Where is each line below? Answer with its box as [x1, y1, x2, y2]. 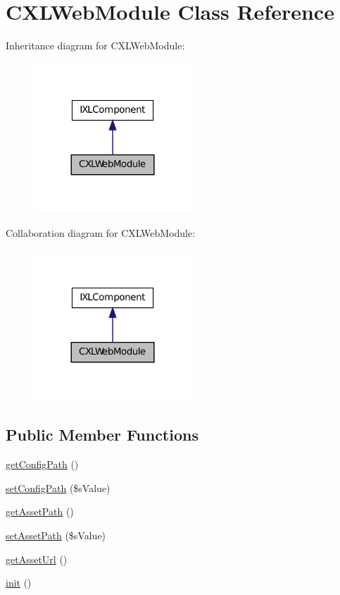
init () [6, 575, 32, 590]
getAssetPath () [6, 504, 74, 519]
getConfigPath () [6, 457, 79, 472]
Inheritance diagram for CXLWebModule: [6, 38, 185, 53]
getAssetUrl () [6, 551, 68, 566]
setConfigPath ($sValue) [6, 480, 111, 495]
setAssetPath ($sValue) [6, 527, 106, 542]
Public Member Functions [6, 424, 199, 446]
